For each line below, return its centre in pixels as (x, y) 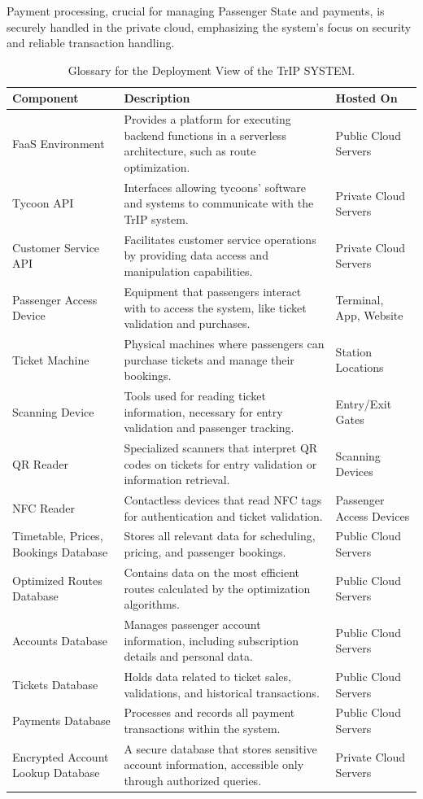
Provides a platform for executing (207, 119)
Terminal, (360, 299)
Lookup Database (56, 773)
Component (46, 98)
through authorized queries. (193, 781)
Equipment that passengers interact (213, 291)
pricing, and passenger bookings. (205, 552)
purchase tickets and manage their (209, 359)
